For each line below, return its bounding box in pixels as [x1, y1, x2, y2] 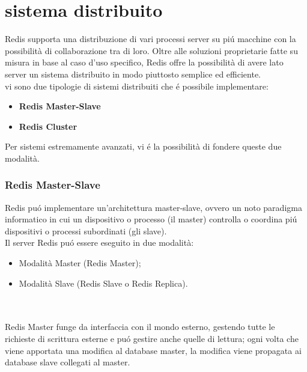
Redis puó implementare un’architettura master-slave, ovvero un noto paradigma [5, 201, 302, 213]
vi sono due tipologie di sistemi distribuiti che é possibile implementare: [5, 79, 269, 92]
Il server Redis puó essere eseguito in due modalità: [5, 236, 194, 249]
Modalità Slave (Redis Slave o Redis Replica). [19, 276, 188, 289]
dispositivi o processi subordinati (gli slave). [5, 224, 167, 237]
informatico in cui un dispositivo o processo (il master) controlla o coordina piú [5, 213, 297, 225]
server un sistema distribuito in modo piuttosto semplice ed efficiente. [5, 67, 261, 80]
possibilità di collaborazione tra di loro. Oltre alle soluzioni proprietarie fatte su [5, 44, 298, 56]
